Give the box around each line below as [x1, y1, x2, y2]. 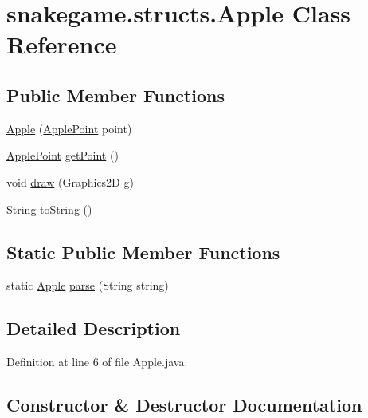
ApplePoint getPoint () [6, 147, 119, 164]
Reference [6, 28, 117, 61]
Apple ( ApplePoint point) [6, 120, 132, 136]
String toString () [6, 200, 92, 217]
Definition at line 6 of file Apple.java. [6, 353, 188, 370]
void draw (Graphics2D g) [6, 173, 134, 190]
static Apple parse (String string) [6, 277, 169, 294]
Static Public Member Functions [6, 239, 280, 264]
